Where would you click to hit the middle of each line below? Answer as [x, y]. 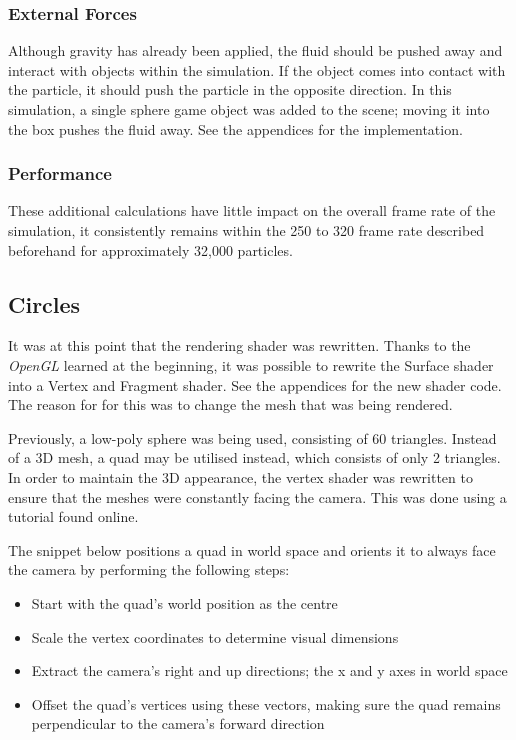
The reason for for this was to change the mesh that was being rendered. [230, 404]
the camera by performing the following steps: [149, 569]
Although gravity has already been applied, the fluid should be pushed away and [255, 50]
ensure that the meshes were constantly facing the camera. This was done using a [257, 496]
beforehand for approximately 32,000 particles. [150, 249]
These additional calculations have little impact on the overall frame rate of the [252, 210]
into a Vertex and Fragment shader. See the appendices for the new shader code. [255, 384]
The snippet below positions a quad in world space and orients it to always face [252, 549]
